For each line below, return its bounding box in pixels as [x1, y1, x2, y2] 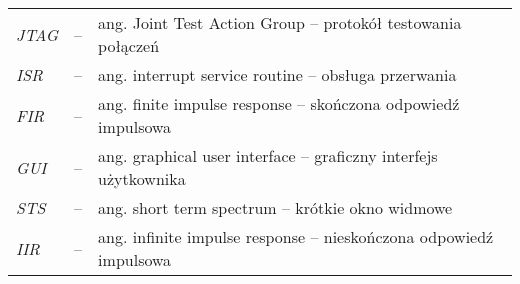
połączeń [98, 34, 160, 57]
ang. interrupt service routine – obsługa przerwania [98, 63, 457, 86]
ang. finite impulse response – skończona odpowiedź [98, 92, 460, 115]
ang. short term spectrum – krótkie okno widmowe [98, 196, 453, 219]
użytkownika [98, 167, 186, 190]
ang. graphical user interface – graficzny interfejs [98, 144, 438, 167]
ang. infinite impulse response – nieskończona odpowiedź [98, 225, 494, 248]
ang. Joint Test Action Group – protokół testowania [98, 11, 462, 34]
